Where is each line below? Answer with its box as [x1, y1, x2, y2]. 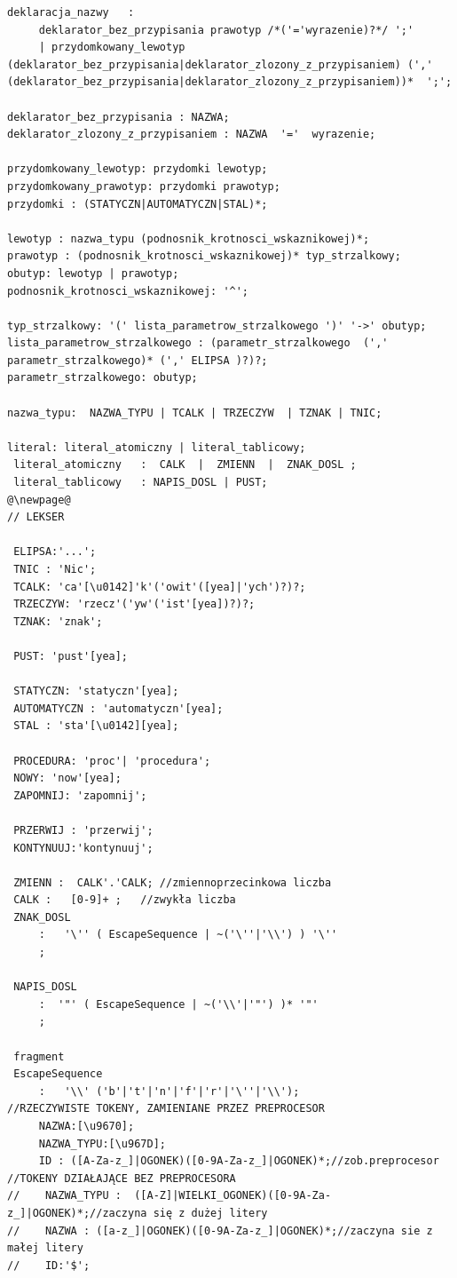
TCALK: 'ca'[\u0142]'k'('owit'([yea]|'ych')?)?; [13, 580, 306, 593]
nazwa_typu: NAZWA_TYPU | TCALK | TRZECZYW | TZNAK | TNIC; [7, 406, 382, 419]
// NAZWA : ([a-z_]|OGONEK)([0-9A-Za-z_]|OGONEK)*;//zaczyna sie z [7, 1224, 433, 1237]
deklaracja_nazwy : [7, 6, 135, 19]
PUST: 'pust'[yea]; [13, 649, 129, 663]
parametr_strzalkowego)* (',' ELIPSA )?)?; [7, 353, 268, 367]
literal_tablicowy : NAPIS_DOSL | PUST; [13, 476, 268, 489]
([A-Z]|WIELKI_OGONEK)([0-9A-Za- [134, 1189, 332, 1203]
